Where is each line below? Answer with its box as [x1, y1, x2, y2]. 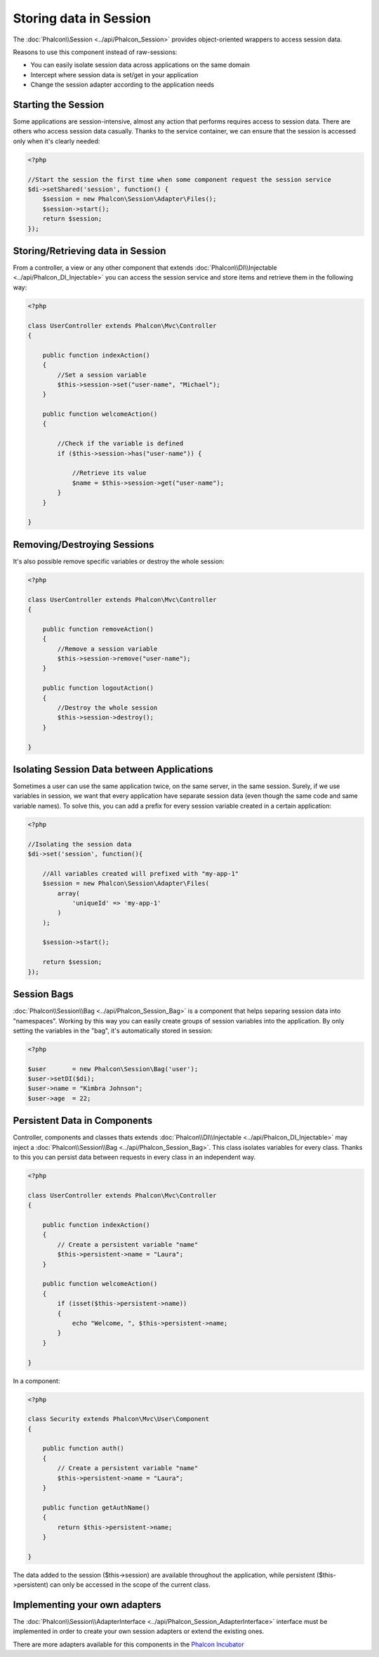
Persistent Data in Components [13, 1115, 153, 1127]
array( [57, 889, 80, 897]
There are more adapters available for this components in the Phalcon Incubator [13, 1640, 245, 1649]
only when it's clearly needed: [13, 137, 100, 145]
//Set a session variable [57, 371, 147, 379]
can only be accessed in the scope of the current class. [49, 1580, 211, 1589]
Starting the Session [13, 98, 105, 110]
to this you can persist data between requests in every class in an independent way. [13, 1153, 256, 1162]
